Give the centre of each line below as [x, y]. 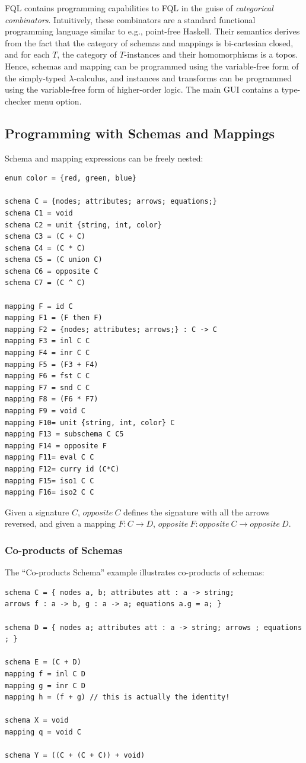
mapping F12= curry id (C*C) [62, 469]
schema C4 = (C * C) [45, 248]
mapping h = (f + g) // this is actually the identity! [117, 697]
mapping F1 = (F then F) [54, 318]
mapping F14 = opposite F [56, 446]
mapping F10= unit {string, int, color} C [90, 422]
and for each [27, 54]
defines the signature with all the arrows [197, 512]
